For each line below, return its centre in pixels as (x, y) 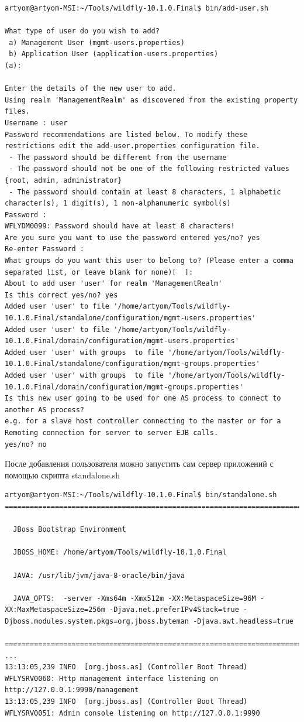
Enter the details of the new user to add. (91, 89)
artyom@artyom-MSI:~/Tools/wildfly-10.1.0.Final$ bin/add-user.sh (137, 8)
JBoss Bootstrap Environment (70, 530)
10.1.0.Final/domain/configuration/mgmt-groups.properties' (124, 387)
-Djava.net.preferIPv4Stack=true (174, 610)
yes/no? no (26, 444)
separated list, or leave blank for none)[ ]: (99, 272)
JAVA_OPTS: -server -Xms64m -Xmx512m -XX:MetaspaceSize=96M (134, 598)
